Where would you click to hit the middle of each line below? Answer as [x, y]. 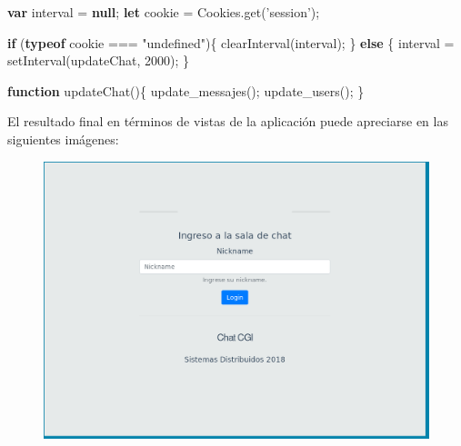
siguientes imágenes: [63, 139]
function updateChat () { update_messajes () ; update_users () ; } [186, 90]
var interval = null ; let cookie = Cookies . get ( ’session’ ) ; [164, 12]
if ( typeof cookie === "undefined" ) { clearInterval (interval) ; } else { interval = [231, 42]
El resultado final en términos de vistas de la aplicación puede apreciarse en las [228, 121]
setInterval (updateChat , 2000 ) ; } [99, 60]
